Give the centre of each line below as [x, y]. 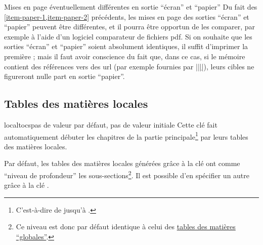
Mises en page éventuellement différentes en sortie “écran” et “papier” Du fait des [131, 7]
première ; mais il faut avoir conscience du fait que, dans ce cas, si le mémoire [125, 56]
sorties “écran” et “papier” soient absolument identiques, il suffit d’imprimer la [126, 46]
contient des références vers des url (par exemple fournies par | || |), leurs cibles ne [129, 66]
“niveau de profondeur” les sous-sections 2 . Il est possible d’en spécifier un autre [127, 174]
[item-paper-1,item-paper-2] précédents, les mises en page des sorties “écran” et [127, 16]
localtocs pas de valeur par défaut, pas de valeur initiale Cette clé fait [111, 124]
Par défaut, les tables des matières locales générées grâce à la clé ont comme [122, 163]
